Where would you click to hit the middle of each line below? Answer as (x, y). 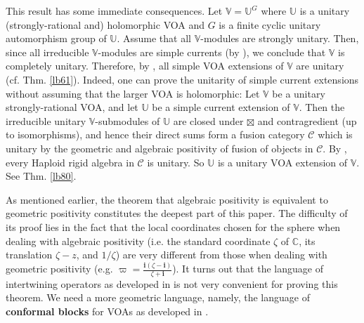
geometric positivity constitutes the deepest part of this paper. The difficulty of (177, 213)
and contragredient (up (307, 120)
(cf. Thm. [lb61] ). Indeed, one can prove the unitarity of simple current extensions (182, 79)
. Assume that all (154, 38)
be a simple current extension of (221, 107)
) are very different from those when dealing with (221, 255)
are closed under (208, 120)
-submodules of (128, 120)
